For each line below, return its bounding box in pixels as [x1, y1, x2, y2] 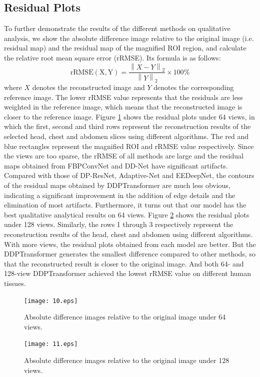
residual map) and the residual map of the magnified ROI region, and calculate [4, 42, 246, 53]
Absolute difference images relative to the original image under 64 [24, 311, 226, 322]
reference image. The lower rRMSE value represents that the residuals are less [4, 91, 243, 102]
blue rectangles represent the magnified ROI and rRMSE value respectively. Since [4, 140, 254, 151]
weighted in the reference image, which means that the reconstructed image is [4, 101, 242, 112]
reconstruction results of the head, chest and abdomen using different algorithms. [4, 228, 253, 239]
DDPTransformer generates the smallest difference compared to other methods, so [4, 248, 255, 259]
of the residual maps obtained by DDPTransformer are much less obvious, [4, 179, 230, 190]
